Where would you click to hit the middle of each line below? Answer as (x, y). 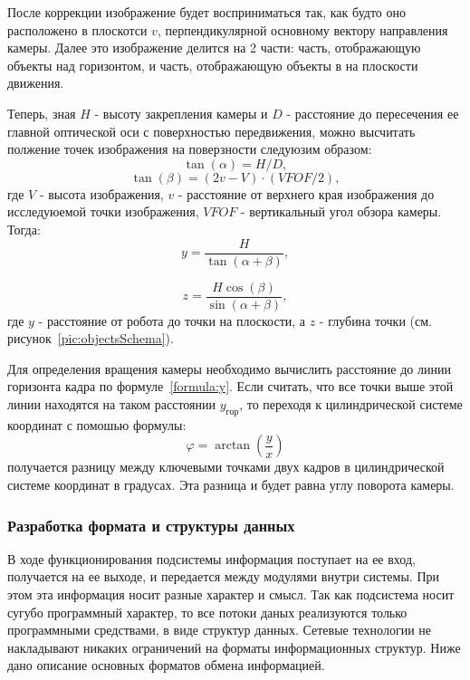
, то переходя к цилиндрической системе (351, 404)
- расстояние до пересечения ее (373, 113)
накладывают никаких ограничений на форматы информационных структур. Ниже (234, 647)
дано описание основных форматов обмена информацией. (166, 665)
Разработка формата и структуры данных (151, 525)
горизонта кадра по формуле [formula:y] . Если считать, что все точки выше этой (230, 386)
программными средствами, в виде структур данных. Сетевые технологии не (219, 630)
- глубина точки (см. (375, 320)
